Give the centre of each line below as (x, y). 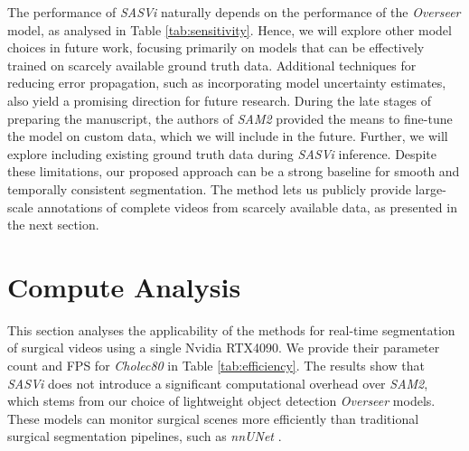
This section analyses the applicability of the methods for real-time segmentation (231, 329)
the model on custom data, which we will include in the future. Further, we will (228, 136)
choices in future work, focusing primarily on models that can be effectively (216, 47)
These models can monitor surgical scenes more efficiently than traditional (213, 418)
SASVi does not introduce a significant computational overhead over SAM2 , (218, 383)
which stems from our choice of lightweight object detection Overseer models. (221, 401)
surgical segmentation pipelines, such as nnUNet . (145, 436)
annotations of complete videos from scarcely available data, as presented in (247, 207)
